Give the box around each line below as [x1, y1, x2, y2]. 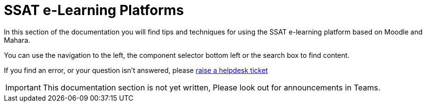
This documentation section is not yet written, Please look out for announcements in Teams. [42, 82, 381, 92]
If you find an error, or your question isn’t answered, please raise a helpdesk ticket [4, 66, 268, 74]
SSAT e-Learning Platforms [4, 2, 184, 18]
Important [5, 82, 41, 92]
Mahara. [4, 35, 30, 44]
